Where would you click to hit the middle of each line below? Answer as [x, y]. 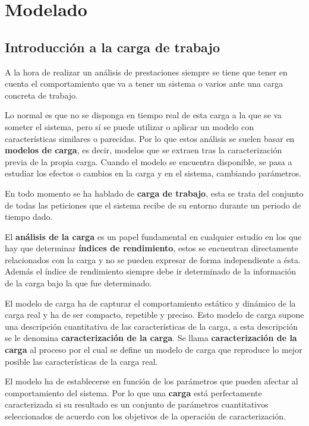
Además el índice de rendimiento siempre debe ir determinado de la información [150, 271]
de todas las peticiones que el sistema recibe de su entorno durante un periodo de [153, 205]
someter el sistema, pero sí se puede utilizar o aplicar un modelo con [129, 126]
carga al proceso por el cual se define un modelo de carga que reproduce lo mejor [154, 350]
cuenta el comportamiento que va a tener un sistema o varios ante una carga [144, 83]
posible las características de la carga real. [81, 361]
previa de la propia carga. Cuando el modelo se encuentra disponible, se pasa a [149, 161]
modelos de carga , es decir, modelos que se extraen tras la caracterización [144, 150]
